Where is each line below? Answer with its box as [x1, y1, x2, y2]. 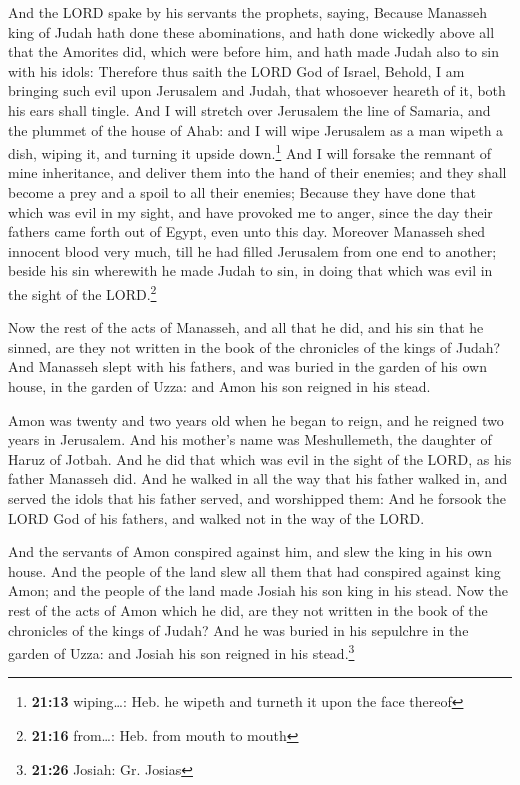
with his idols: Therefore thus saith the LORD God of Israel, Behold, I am [8, 60, 465, 81]
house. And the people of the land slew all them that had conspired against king [8, 560, 501, 581]
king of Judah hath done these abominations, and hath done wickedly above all [8, 21, 495, 42]
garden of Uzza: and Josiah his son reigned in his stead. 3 [8, 640, 355, 663]
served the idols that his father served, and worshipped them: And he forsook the [8, 487, 507, 508]
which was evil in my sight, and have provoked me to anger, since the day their [8, 201, 493, 222]
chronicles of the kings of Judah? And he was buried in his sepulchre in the [8, 619, 469, 640]
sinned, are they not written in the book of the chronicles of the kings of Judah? [8, 336, 501, 357]
